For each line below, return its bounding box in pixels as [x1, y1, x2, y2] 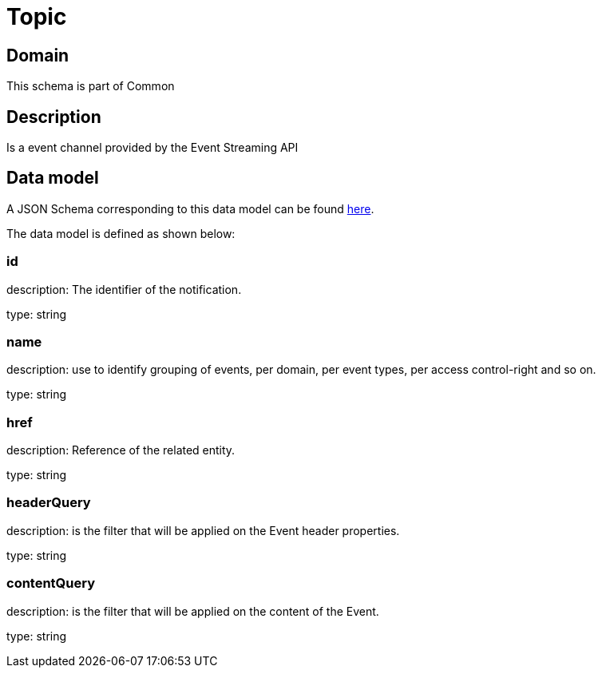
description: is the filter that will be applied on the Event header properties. [6, 523, 400, 537]
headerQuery [6, 494, 91, 511]
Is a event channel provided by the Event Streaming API [6, 141, 299, 155]
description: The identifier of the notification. [6, 282, 242, 296]
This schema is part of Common [6, 79, 175, 93]
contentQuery [6, 575, 96, 592]
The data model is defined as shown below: [6, 226, 236, 240]
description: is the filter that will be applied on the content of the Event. [6, 604, 379, 618]
